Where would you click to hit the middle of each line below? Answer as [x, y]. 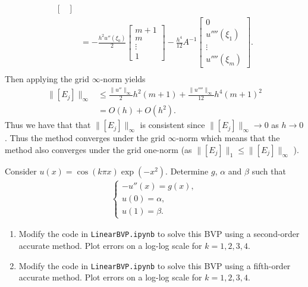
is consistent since [172, 125]
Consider [21, 171]
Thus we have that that [48, 125]
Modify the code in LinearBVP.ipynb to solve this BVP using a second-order [159, 234]
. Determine [187, 171]
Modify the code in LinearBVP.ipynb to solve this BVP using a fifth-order [155, 265]
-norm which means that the [228, 138]
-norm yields [123, 79]
